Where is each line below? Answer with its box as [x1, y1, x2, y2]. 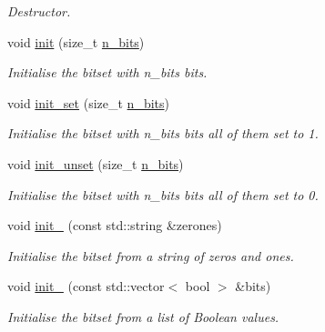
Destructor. [7, 2, 71, 20]
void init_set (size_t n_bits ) [7, 93, 169, 112]
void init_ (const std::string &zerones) [7, 216, 222, 235]
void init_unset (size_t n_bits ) [7, 154, 184, 173]
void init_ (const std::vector [7, 277, 165, 296]
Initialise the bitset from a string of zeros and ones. [7, 246, 294, 265]
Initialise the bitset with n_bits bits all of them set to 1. [7, 124, 319, 143]
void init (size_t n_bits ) [7, 32, 145, 51]
